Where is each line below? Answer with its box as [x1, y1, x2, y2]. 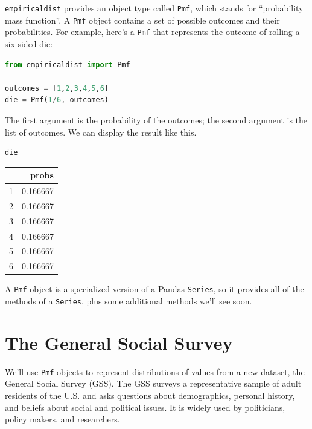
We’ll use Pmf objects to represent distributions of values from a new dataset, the [5, 365, 305, 378]
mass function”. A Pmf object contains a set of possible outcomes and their [5, 13, 280, 26]
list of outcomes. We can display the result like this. [5, 125, 197, 138]
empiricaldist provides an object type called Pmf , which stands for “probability [5, 2, 304, 14]
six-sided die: [5, 37, 53, 50]
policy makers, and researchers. [5, 413, 120, 425]
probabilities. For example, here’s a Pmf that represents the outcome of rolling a [5, 25, 300, 38]
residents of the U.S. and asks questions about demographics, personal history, [5, 389, 295, 402]
